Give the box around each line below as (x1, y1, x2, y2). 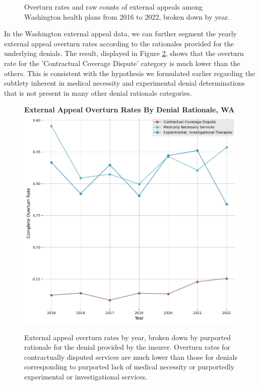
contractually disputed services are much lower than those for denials (24, 351, 237, 362)
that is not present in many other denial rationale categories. (4, 87, 192, 98)
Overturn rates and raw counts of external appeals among (24, 2, 203, 12)
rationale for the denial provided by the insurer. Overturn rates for (24, 342, 230, 352)
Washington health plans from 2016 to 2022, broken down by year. (24, 11, 230, 22)
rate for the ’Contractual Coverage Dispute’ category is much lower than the (4, 57, 240, 68)
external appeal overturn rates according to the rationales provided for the (4, 38, 234, 48)
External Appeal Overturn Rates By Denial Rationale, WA (24, 104, 235, 115)
